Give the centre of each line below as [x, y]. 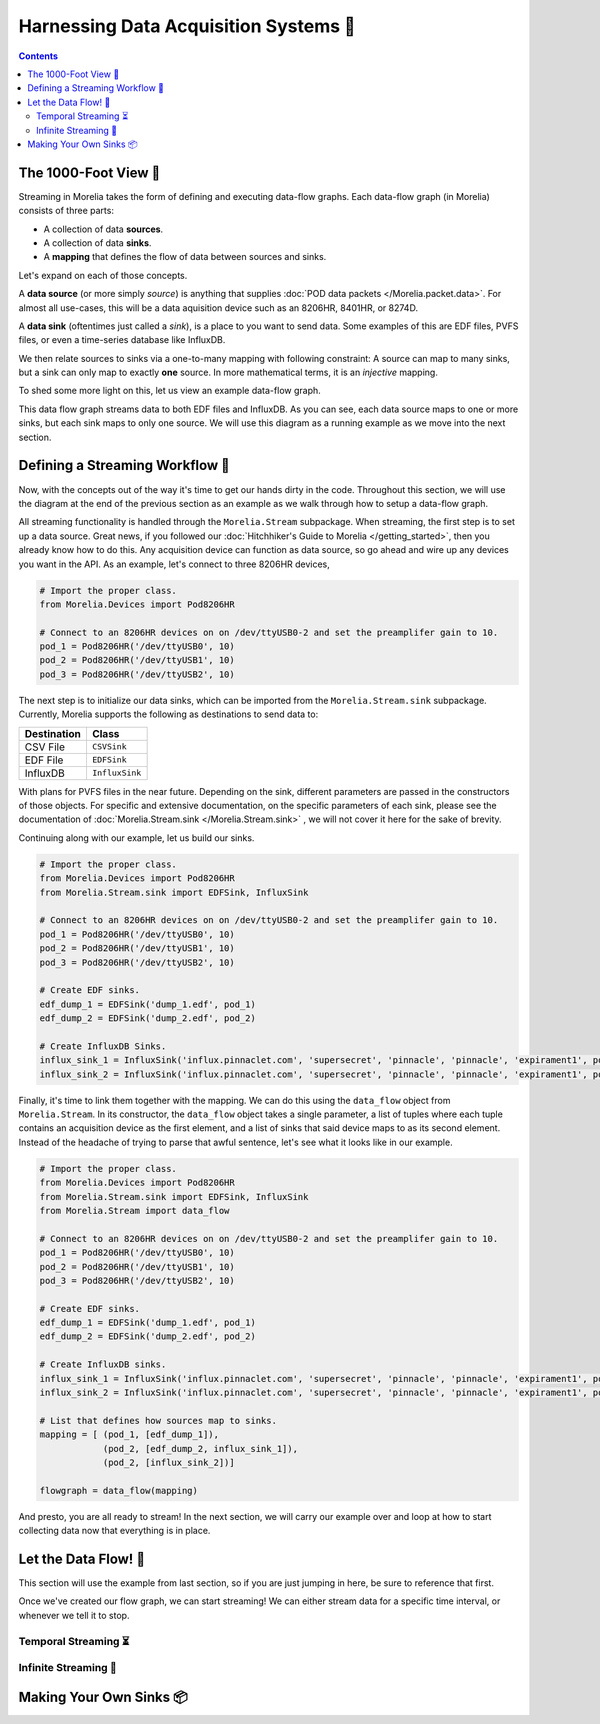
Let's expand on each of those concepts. [103, 275]
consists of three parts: [66, 211]
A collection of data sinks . [97, 242]
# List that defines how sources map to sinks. [158, 1420]
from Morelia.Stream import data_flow [134, 1210]
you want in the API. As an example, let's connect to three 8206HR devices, [174, 564]
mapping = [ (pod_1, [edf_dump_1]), [129, 1434]
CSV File [44, 747]
